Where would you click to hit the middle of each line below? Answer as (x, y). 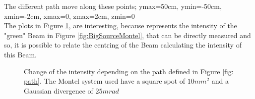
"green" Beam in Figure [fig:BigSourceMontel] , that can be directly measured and (127, 35)
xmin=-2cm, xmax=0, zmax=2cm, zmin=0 (69, 16)
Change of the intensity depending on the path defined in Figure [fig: (129, 71)
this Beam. (20, 54)
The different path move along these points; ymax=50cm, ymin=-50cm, (113, 6)
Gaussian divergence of (59, 90)
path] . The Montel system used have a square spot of (105, 81)
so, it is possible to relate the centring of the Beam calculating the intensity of (123, 45)
